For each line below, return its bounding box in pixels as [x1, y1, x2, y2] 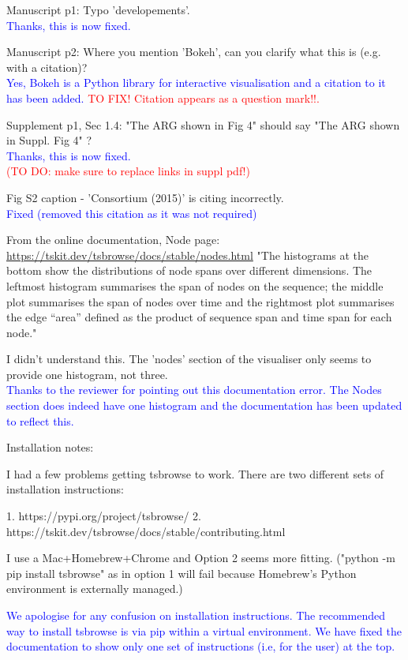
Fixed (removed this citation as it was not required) [6, 204, 257, 221]
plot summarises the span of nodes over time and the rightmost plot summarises [6, 293, 395, 309]
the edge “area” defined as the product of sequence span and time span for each [6, 309, 392, 325]
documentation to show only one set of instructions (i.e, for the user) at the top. [6, 638, 395, 654]
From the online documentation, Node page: [6, 231, 220, 248]
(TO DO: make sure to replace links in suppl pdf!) [6, 163, 250, 179]
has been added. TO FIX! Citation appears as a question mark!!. [6, 89, 320, 106]
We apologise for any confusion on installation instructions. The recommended [6, 607, 386, 623]
